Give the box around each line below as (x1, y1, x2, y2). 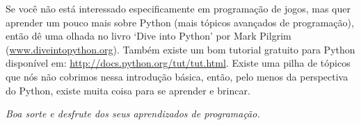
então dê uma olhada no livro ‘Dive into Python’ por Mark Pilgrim (6, 28, 291, 43)
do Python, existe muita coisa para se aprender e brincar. (6, 83, 250, 97)
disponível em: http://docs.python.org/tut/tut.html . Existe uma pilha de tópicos (6, 56, 351, 70)
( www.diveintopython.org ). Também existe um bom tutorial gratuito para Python (6, 42, 355, 56)
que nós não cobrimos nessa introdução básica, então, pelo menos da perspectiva (6, 69, 348, 83)
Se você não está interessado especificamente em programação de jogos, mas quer (6, 1, 351, 15)
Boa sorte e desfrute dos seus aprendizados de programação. (6, 106, 260, 121)
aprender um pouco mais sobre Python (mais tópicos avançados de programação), (6, 15, 354, 29)
